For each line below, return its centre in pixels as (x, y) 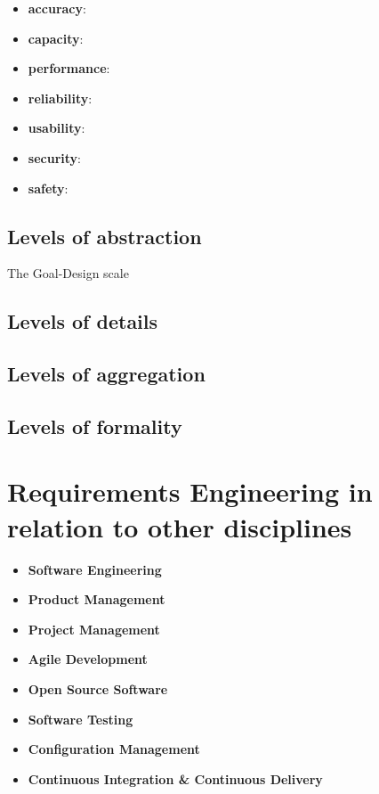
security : (54, 157)
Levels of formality (95, 426)
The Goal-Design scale (68, 273)
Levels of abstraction (105, 236)
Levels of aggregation (106, 374)
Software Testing (81, 719)
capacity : (56, 38)
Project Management (94, 629)
